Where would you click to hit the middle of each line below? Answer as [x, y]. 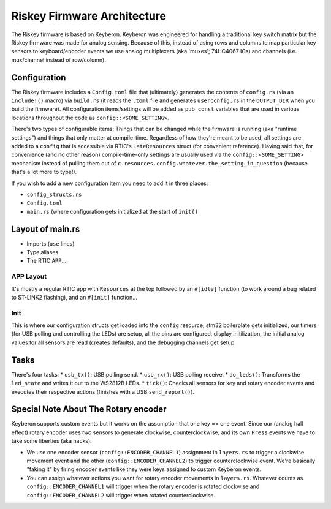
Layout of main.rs [46, 229]
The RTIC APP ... [47, 261]
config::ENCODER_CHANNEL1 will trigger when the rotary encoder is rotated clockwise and [143, 486]
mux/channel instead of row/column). [59, 60]
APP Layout [29, 277]
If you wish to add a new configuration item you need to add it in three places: [110, 183]
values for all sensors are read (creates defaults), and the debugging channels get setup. [124, 342]
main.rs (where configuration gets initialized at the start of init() [112, 211]
